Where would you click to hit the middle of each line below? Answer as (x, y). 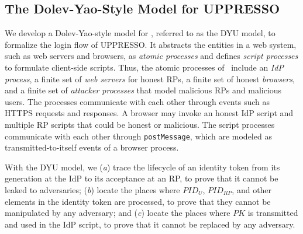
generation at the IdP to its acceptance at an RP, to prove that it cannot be (142, 178)
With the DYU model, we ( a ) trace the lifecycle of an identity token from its (142, 167)
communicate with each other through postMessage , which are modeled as (138, 136)
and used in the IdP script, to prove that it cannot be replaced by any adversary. (150, 224)
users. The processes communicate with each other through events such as (137, 101)
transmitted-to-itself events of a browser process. (92, 147)
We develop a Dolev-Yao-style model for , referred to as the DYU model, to (140, 33)
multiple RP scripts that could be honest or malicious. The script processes (140, 124)
